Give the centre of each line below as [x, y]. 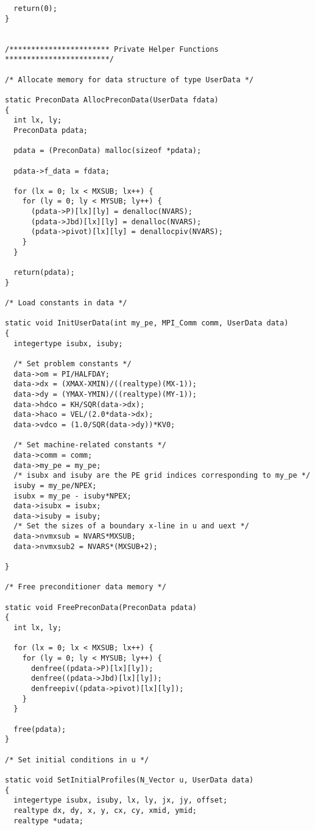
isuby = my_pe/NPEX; [55, 485]
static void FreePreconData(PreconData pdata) [101, 607]
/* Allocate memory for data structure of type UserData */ [129, 80]
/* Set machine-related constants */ [90, 445]
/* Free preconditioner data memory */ [86, 587]
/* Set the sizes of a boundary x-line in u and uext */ [131, 526]
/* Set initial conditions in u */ [77, 760]
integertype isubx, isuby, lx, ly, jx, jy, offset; [121, 800]
